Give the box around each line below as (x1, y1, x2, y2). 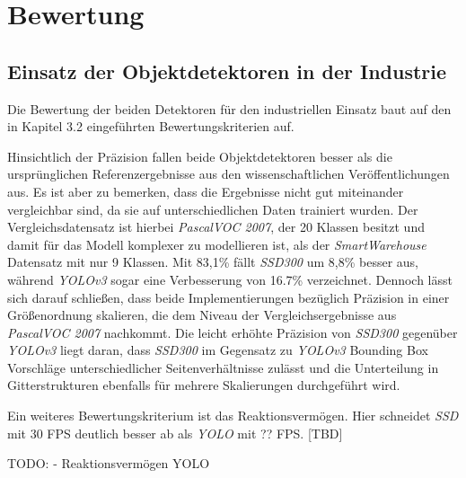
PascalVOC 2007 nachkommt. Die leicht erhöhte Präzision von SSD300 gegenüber (7, 323, 458, 341)
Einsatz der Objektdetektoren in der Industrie (7, 57, 447, 84)
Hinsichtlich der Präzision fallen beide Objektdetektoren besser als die (7, 146, 392, 165)
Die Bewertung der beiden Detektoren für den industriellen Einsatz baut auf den (7, 99, 452, 118)
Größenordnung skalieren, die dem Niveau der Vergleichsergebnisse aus (7, 305, 397, 324)
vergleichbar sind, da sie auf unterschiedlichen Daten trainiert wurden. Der (7, 199, 418, 218)
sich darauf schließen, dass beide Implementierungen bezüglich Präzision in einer (7, 288, 450, 306)
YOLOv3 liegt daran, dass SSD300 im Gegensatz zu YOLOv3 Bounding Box (7, 341, 428, 359)
